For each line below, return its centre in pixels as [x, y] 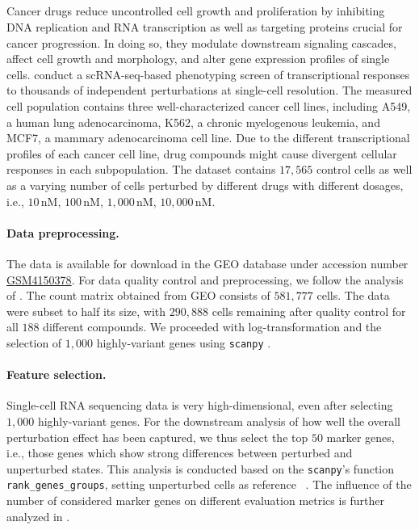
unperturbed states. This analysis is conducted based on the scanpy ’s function [201, 468]
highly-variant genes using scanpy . [184, 342]
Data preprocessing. [63, 232]
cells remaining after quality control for [309, 311]
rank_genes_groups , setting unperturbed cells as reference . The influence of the [209, 484]
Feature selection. [57, 374]
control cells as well [364, 169]
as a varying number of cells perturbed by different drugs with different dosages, [205, 185]
